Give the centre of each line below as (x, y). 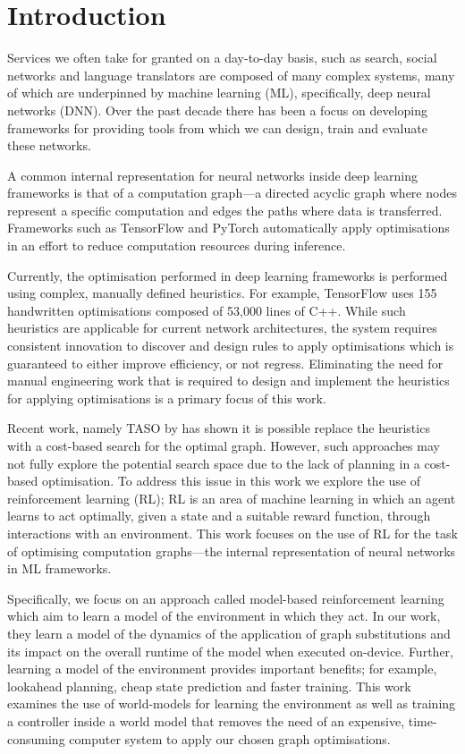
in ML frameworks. (59, 568)
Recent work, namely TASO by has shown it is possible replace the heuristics (219, 428)
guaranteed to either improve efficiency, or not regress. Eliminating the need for (225, 363)
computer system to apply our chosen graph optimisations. (230, 738)
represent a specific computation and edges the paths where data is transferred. (225, 210)
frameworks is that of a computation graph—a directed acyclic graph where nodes (232, 193)
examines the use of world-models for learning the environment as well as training (232, 703)
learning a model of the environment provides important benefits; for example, (222, 669)
